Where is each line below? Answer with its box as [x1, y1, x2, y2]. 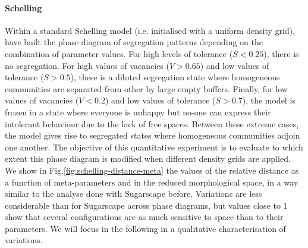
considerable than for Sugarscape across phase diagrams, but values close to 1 [5, 199, 288, 211]
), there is [263, 47, 299, 59]
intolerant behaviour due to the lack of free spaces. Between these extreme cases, [5, 117, 299, 130]
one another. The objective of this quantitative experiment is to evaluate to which [5, 140, 303, 153]
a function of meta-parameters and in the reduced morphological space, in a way [5, 175, 298, 188]
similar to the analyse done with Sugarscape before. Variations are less [5, 187, 262, 200]
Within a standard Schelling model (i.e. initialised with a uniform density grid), [5, 24, 296, 36]
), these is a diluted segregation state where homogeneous [70, 71, 280, 83]
